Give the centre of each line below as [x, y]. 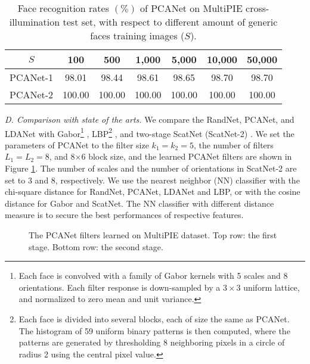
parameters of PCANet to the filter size [77, 144]
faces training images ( [137, 35]
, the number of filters [233, 144]
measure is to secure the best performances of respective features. [124, 215]
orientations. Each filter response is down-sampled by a [120, 287]
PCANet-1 [32, 77]
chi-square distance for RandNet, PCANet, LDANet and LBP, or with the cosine [153, 192]
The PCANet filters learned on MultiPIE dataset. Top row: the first [153, 235]
